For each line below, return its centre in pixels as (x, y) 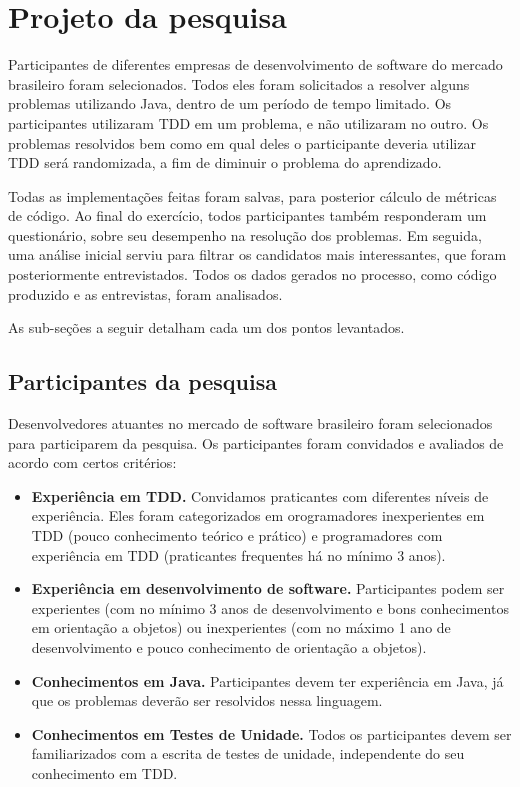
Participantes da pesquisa (143, 381)
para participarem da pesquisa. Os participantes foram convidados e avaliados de (256, 442)
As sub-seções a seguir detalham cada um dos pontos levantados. (206, 327)
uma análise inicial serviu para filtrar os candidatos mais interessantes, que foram (257, 254)
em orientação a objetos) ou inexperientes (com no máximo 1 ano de (241, 627)
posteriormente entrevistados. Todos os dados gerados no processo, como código (252, 274)
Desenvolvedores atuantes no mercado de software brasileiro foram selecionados (250, 423)
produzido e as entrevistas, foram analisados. (145, 293)
